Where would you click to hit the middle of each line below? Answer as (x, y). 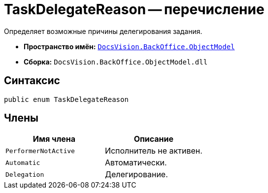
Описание (154, 139)
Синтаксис (32, 81)
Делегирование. (136, 175)
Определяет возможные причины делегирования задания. (103, 31)
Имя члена (54, 139)
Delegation (25, 174)
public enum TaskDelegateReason (66, 99)
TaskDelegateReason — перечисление (134, 9)
